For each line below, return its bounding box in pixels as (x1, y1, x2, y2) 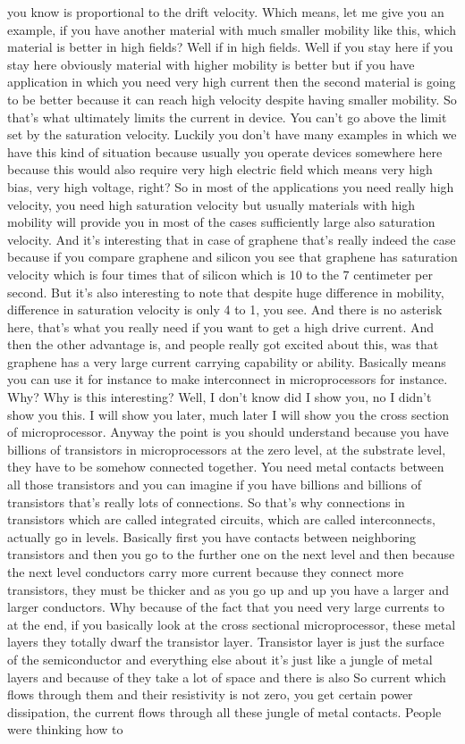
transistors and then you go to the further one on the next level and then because (7, 545, 455, 564)
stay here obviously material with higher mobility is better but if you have (7, 54, 415, 73)
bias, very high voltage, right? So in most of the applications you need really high (7, 177, 454, 196)
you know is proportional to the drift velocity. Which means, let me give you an (7, 3, 444, 21)
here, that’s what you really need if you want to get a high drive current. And (7, 317, 435, 336)
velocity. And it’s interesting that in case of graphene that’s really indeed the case (7, 230, 456, 248)
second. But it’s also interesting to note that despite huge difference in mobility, (7, 282, 444, 301)
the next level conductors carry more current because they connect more (7, 563, 404, 581)
